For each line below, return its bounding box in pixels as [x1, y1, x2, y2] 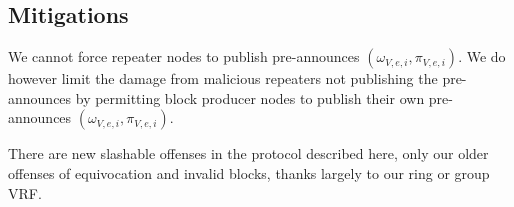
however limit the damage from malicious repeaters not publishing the [8, 68, 438, 89]
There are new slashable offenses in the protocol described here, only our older [8, 143, 489, 164]
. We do [458, 46, 506, 67]
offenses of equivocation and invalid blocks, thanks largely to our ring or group [8, 162, 490, 183]
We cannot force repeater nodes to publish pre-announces [8, 46, 360, 67]
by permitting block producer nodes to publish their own [75, 87, 425, 108]
